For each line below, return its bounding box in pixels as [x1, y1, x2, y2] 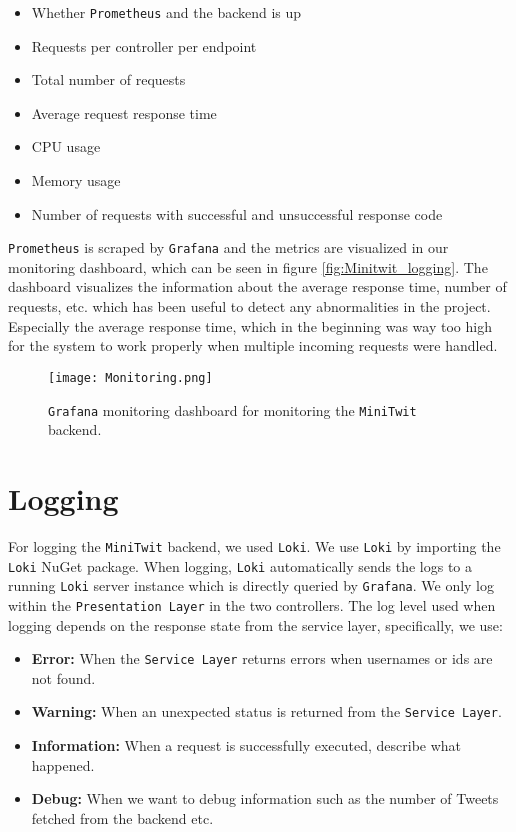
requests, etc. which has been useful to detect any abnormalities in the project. [8, 296, 491, 317]
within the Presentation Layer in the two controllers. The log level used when [8, 594, 496, 615]
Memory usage [31, 170, 121, 191]
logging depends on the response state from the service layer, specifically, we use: [8, 614, 503, 635]
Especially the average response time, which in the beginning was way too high [8, 315, 492, 336]
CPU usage [31, 136, 101, 157]
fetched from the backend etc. [31, 807, 214, 828]
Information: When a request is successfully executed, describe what [31, 735, 462, 755]
